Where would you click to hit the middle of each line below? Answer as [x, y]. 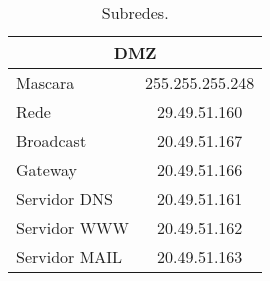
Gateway [46, 169]
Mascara [45, 82]
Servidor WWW [73, 227]
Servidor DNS [64, 198]
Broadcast [51, 140]
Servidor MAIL [69, 256]
